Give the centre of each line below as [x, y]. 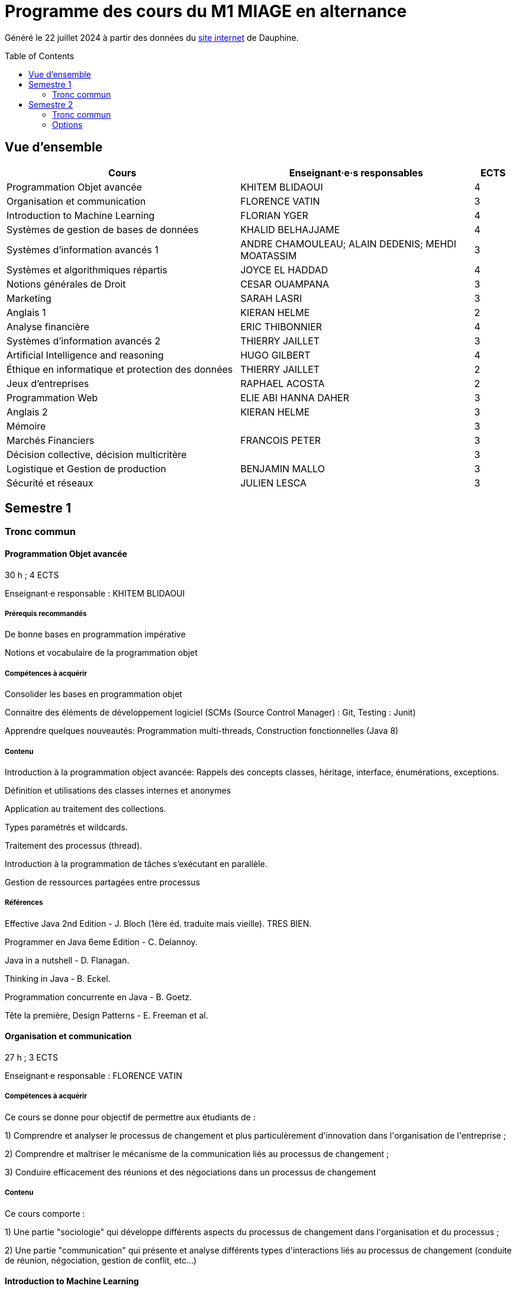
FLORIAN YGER [274, 215]
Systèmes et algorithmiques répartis [87, 270]
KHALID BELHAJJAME [290, 229]
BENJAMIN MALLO [283, 468]
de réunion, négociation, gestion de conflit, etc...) [101, 1260]
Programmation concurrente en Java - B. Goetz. [98, 997]
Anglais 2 [27, 412]
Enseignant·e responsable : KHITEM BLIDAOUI [95, 593]
